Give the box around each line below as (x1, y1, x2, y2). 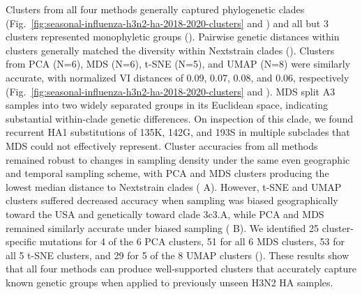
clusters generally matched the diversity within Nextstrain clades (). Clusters (6, 42, 335, 57)
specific (6, 234, 37, 249)
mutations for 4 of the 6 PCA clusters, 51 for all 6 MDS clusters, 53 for (39, 234, 345, 249)
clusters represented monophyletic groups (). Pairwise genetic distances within (6, 29, 340, 44)
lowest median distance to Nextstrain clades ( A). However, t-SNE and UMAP (6, 179, 342, 194)
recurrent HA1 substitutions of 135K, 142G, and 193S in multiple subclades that (6, 125, 350, 139)
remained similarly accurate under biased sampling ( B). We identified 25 (6, 220, 319, 235)
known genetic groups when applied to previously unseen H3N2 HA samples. (6, 274, 333, 289)
